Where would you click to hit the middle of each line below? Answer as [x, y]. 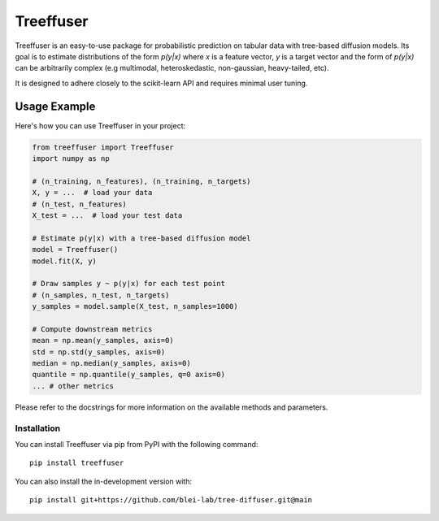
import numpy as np [71, 158]
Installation [38, 428]
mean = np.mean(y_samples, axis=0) [103, 341]
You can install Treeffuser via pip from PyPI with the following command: [137, 444]
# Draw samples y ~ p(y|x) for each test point [128, 284]
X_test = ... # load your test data [107, 215]
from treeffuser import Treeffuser [103, 147]
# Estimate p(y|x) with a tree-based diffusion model [141, 238]
